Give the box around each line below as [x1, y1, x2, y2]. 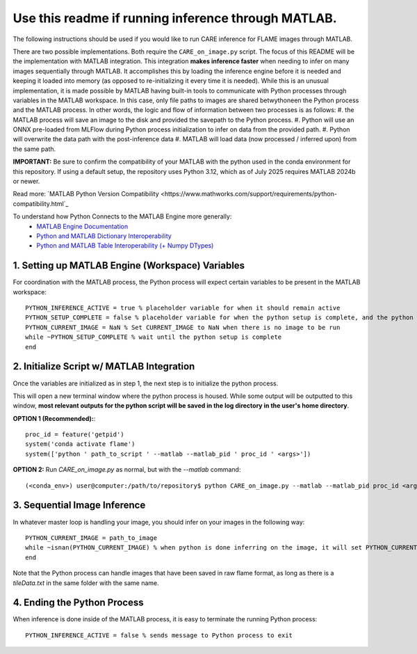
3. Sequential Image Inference [13, 500, 146, 511]
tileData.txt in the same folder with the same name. [13, 578, 159, 587]
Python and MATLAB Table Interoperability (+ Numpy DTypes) [36, 241, 214, 250]
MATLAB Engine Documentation [36, 222, 129, 230]
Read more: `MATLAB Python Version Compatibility [13, 190, 159, 198]
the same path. [13, 145, 56, 153]
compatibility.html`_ [13, 199, 69, 208]
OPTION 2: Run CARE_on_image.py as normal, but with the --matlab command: [13, 465, 241, 474]
